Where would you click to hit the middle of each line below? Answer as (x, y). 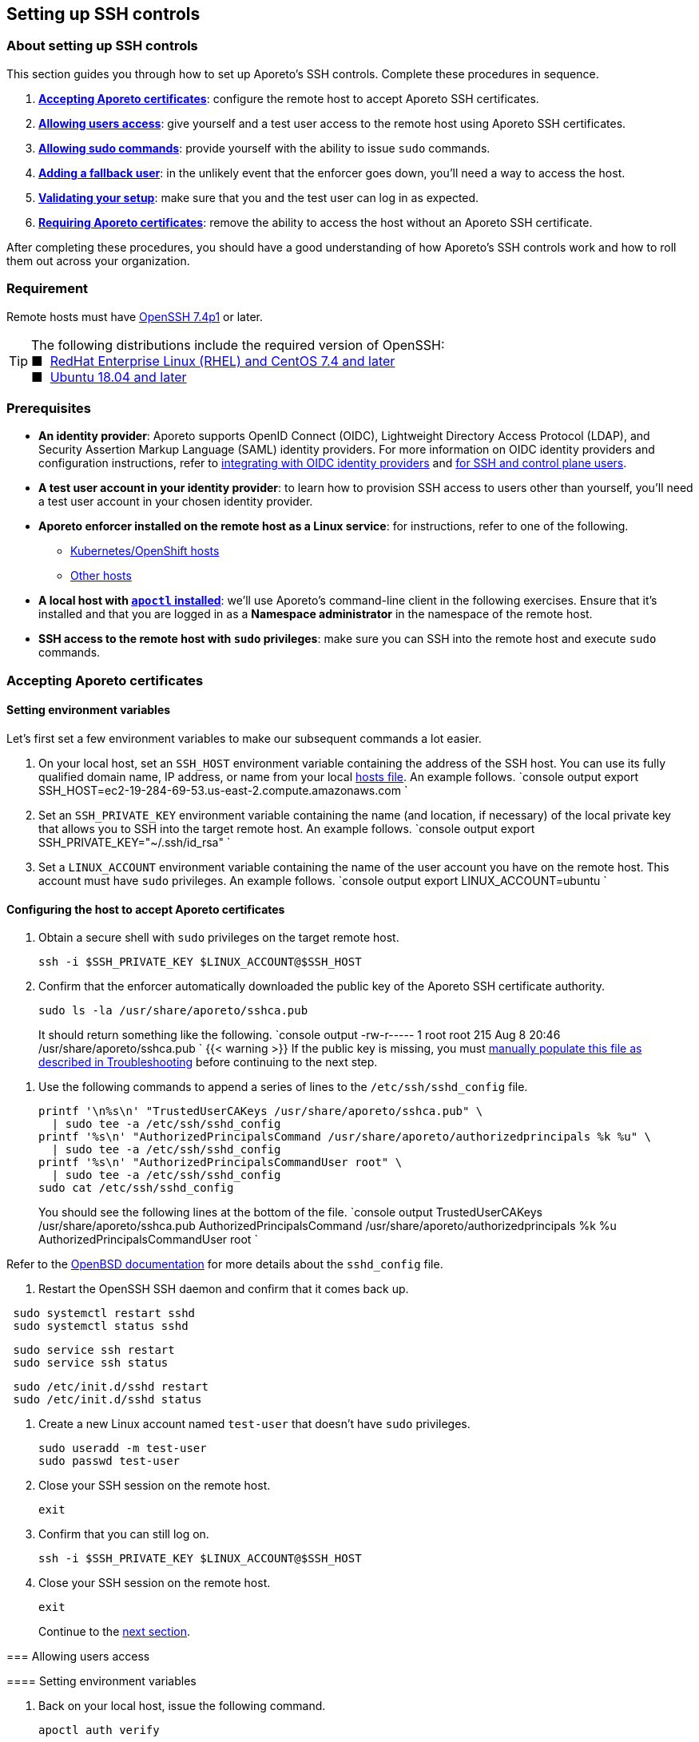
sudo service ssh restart (94, 1350)
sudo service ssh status (91, 1363)
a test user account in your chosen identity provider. (176, 502)
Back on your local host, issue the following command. (182, 1706)
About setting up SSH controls (102, 46)
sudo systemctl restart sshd (104, 1313)
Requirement (48, 289)
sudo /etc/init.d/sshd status (107, 1400)
